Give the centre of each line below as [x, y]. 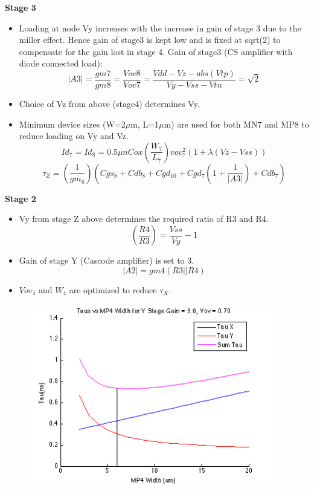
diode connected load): [61, 63]
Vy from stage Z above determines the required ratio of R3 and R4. [144, 219]
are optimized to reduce [113, 289]
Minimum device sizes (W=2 [72, 124]
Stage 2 [21, 198]
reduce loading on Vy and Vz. [74, 136]
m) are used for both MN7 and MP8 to [236, 124]
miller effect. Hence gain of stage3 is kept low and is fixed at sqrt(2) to [150, 40]
